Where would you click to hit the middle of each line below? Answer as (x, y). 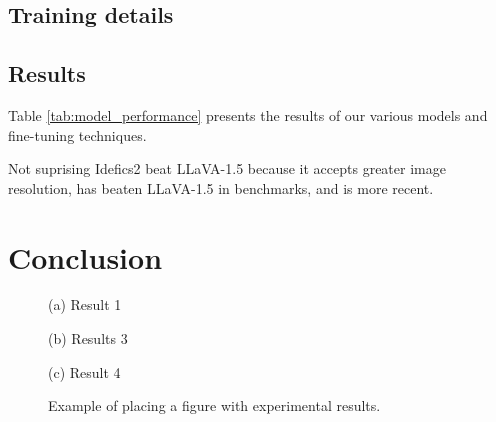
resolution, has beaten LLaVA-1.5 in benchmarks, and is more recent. (221, 187)
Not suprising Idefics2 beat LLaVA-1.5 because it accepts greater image (227, 168)
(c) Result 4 (84, 371)
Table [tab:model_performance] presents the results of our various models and (248, 114)
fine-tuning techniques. (77, 134)
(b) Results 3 (88, 338)
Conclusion (85, 256)
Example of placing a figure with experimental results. (214, 405)
